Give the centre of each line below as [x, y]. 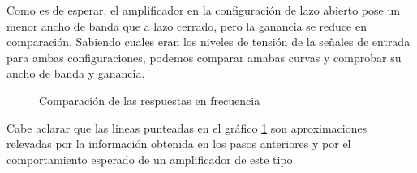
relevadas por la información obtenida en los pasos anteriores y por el [179, 143]
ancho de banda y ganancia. [76, 73]
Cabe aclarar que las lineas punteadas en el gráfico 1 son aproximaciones [187, 127]
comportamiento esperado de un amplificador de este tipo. [151, 159]
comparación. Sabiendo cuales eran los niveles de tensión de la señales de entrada [208, 42]
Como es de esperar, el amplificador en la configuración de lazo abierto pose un [203, 10]
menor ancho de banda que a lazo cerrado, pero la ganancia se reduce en [187, 25]
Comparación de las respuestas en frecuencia [150, 100]
